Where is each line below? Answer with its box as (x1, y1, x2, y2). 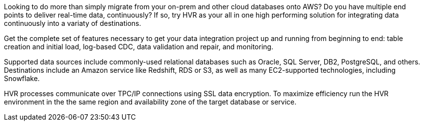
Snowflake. (4, 74, 40, 83)
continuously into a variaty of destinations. (4, 19, 141, 27)
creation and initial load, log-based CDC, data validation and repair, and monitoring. (4, 42, 273, 51)
